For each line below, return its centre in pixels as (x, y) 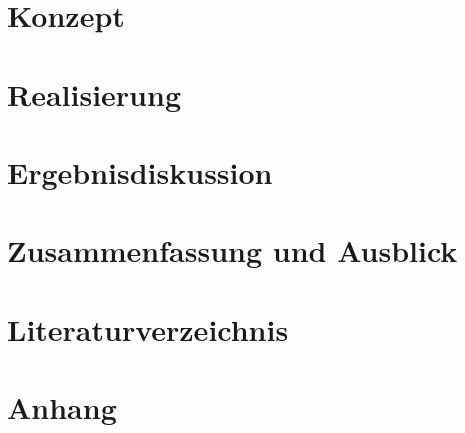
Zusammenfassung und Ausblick (232, 250)
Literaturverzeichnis (148, 328)
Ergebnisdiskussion (140, 171)
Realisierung (94, 93)
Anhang (62, 407)
